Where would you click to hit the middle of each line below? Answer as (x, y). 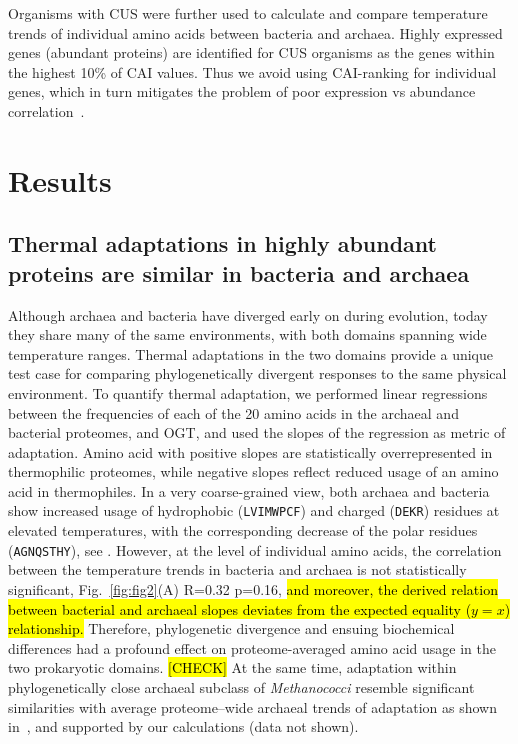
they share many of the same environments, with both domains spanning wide (247, 334)
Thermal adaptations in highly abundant (222, 243)
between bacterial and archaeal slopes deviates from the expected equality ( (240, 608)
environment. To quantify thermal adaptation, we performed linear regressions (248, 392)
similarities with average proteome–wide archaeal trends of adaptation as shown (253, 706)
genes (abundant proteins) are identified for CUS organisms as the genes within (251, 52)
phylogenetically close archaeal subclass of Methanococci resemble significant (241, 686)
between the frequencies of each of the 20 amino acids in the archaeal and (233, 412)
